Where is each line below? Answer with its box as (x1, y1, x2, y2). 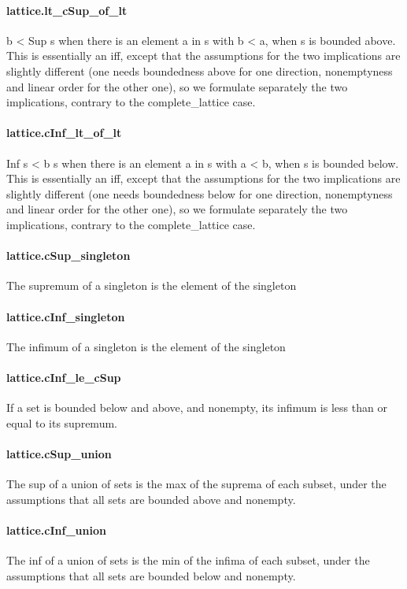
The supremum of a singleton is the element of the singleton (6, 277, 297, 294)
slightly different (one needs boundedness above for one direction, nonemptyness (6, 62, 393, 79)
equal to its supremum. (6, 414, 117, 431)
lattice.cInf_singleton (6, 308, 125, 324)
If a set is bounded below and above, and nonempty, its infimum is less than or (6, 399, 387, 416)
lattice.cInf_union (6, 521, 106, 538)
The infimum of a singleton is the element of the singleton (6, 338, 286, 354)
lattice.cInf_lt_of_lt (6, 124, 122, 141)
